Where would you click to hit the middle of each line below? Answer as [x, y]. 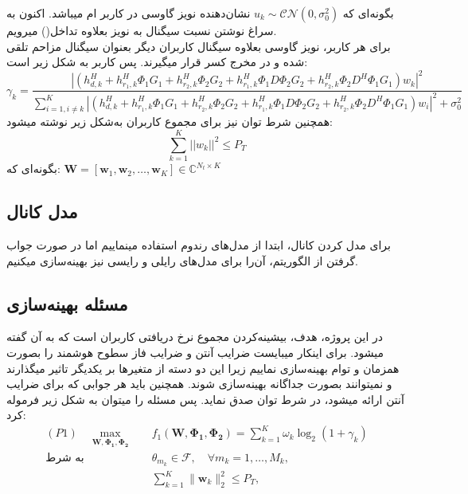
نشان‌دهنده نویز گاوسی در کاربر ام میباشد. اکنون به [129, 13]
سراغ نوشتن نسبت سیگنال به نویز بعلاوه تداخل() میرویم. [142, 30]
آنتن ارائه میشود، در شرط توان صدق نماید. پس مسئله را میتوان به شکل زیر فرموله [205, 399]
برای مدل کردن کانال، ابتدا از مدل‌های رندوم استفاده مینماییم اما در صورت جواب [199, 244]
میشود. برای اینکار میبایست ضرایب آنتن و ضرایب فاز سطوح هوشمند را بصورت [195, 352]
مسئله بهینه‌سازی [67, 303]
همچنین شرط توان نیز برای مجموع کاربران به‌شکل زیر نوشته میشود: [170, 122]
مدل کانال [42, 212]
